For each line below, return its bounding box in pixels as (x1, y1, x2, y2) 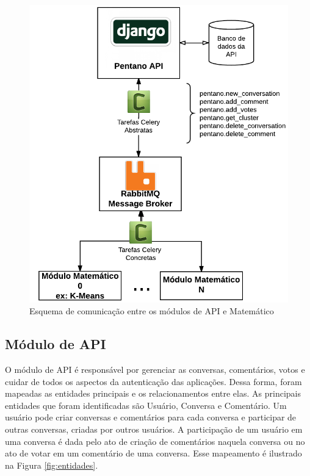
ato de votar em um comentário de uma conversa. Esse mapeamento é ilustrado (5, 447, 302, 460)
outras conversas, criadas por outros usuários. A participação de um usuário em (5, 422, 303, 435)
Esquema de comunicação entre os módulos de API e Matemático (29, 305, 274, 317)
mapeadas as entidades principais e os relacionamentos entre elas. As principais (5, 387, 301, 400)
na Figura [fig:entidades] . (5, 458, 98, 471)
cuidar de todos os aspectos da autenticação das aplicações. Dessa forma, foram (5, 375, 302, 388)
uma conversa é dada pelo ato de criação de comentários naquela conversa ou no (5, 435, 305, 447)
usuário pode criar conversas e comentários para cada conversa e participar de (5, 411, 297, 424)
